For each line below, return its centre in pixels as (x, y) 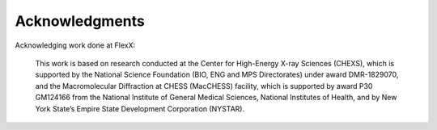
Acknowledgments (80, 21)
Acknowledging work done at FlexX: (75, 45)
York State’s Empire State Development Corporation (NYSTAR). (140, 108)
